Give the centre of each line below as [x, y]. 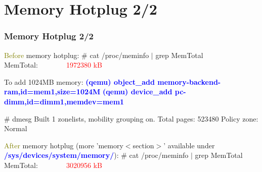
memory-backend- [189, 81]
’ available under [189, 145]
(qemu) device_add [138, 92]
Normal [16, 128]
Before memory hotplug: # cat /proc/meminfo [77, 55]
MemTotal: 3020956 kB [53, 165]
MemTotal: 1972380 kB [53, 65]
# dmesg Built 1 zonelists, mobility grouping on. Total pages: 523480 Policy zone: [131, 118]
